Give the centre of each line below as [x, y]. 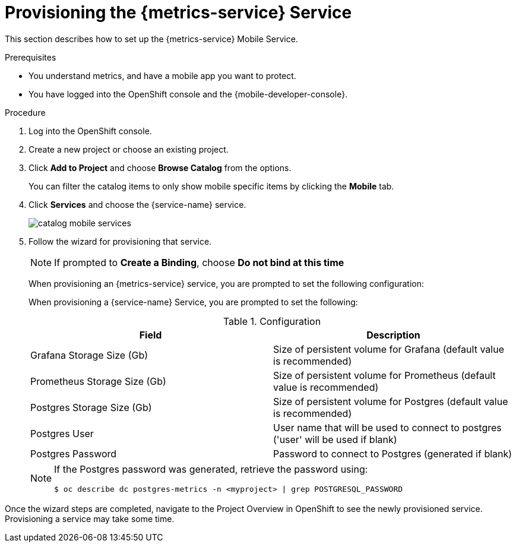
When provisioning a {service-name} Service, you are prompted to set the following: [193, 302]
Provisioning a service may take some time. [90, 518]
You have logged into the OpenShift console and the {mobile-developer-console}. [188, 94]
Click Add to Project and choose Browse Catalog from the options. [160, 167]
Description [393, 335]
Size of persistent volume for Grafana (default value [389, 349]
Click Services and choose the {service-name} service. [137, 204]
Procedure [25, 112]
